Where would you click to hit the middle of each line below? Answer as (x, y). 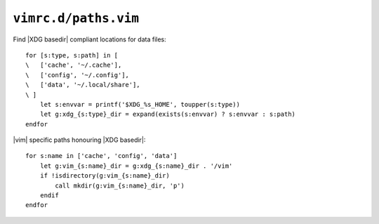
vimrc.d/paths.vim (76, 18)
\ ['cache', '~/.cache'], (74, 65)
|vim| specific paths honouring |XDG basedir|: (79, 140)
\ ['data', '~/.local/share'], (83, 85)
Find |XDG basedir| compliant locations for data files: (89, 39)
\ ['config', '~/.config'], (78, 75)
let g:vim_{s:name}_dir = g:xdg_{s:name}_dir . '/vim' (136, 166)
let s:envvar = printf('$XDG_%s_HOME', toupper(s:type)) (140, 104)
